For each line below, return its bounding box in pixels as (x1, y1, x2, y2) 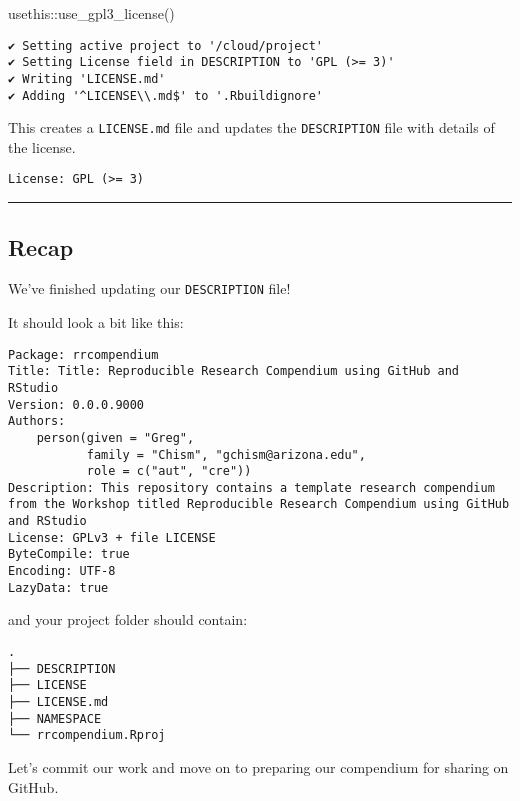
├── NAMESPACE (8, 711, 102, 726)
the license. (8, 136, 76, 157)
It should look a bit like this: (8, 311, 184, 332)
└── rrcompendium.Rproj (8, 728, 166, 743)
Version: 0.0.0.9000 (8, 397, 145, 412)
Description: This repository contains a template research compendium (8, 480, 495, 495)
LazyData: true (8, 580, 109, 595)
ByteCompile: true (8, 547, 130, 562)
